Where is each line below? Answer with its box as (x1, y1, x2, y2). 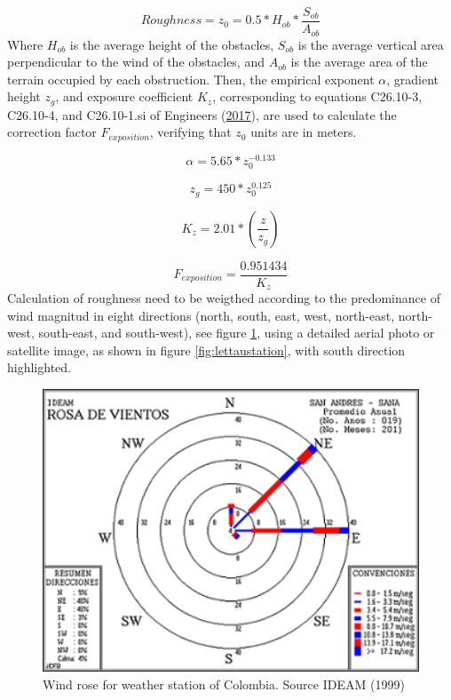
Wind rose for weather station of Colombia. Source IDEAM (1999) (43, 674, 405, 693)
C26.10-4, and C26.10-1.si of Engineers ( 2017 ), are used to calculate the (7, 105, 397, 123)
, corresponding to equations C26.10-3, (212, 87, 423, 106)
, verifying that (149, 123, 232, 141)
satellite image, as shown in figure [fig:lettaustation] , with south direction (7, 340, 406, 359)
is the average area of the (290, 52, 428, 71)
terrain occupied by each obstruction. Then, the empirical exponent (7, 69, 375, 88)
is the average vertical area (297, 35, 444, 53)
